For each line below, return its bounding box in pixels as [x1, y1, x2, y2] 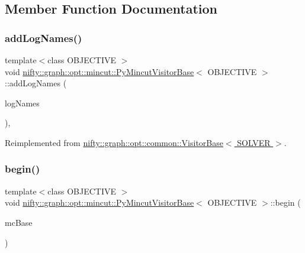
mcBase [5, 216, 33, 228]
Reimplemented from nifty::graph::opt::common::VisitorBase [5, 136, 223, 148]
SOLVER [237, 136, 271, 148]
